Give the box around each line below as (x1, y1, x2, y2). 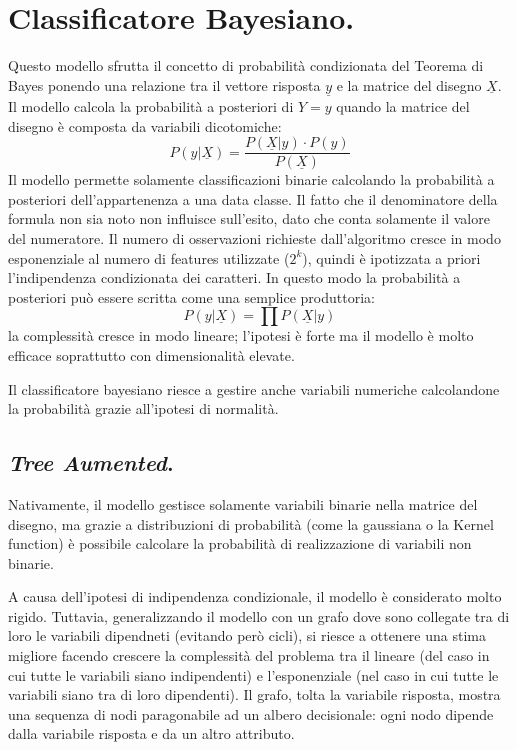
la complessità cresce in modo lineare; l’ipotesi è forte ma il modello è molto (8, 325, 474, 346)
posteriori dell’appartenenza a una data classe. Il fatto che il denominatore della (8, 188, 498, 209)
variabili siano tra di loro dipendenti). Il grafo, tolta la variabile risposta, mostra (8, 684, 501, 705)
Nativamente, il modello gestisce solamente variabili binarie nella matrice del (8, 493, 478, 514)
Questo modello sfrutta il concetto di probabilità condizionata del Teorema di (8, 55, 484, 76)
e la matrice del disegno (336, 74, 482, 95)
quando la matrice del (336, 95, 470, 116)
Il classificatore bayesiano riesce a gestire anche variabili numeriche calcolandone (8, 378, 500, 399)
